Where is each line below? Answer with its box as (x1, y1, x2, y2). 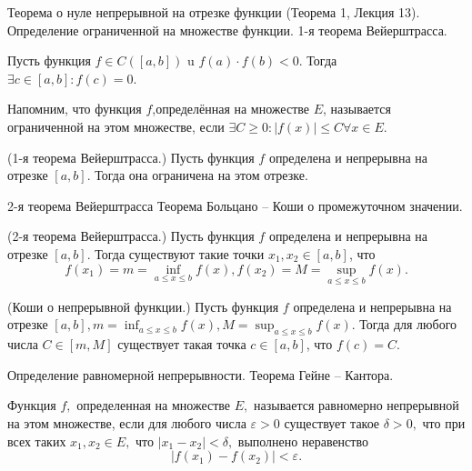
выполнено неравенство (237, 431, 368, 450)
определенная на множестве (76, 396, 231, 415)
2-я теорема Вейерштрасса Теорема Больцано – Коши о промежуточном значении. (7, 195, 463, 215)
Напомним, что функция (7, 99, 142, 118)
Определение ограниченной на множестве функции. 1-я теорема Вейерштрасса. (7, 20, 447, 39)
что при (422, 413, 466, 432)
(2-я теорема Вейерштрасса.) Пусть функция (7, 226, 255, 246)
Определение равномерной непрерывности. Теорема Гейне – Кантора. (7, 365, 394, 384)
